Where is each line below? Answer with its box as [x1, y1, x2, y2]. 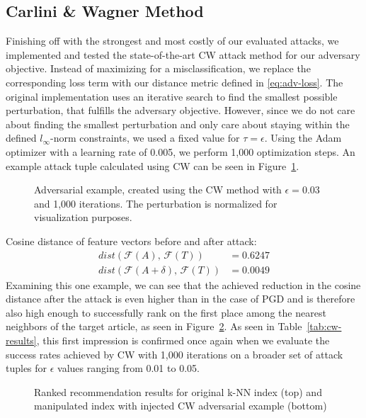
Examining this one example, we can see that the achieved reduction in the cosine [6, 277, 361, 292]
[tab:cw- [307, 319, 342, 334]
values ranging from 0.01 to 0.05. [57, 361, 200, 375]
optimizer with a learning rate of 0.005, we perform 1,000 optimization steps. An [6, 144, 355, 159]
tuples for [6, 361, 47, 375]
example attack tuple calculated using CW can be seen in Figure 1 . [6, 158, 299, 173]
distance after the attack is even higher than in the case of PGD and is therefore [6, 291, 355, 306]
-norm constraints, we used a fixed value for [50, 130, 240, 145]
